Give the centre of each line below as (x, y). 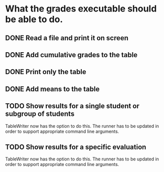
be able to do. (34, 19)
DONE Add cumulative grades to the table (71, 55)
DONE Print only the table (46, 72)
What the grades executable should (81, 9)
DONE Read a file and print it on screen (67, 38)
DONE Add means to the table (52, 89)
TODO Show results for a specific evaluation (76, 147)
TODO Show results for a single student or (72, 106)
